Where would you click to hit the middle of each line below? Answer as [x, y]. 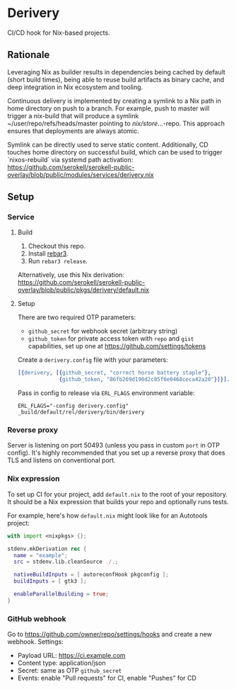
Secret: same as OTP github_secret [70, 671]
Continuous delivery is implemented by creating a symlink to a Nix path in [114, 101]
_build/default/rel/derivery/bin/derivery [81, 412]
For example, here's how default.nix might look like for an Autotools [107, 516]
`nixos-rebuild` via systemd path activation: [70, 159]
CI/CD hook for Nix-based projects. [59, 33]
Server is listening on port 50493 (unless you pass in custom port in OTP [114, 445]
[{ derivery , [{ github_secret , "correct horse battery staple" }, [114, 373]
